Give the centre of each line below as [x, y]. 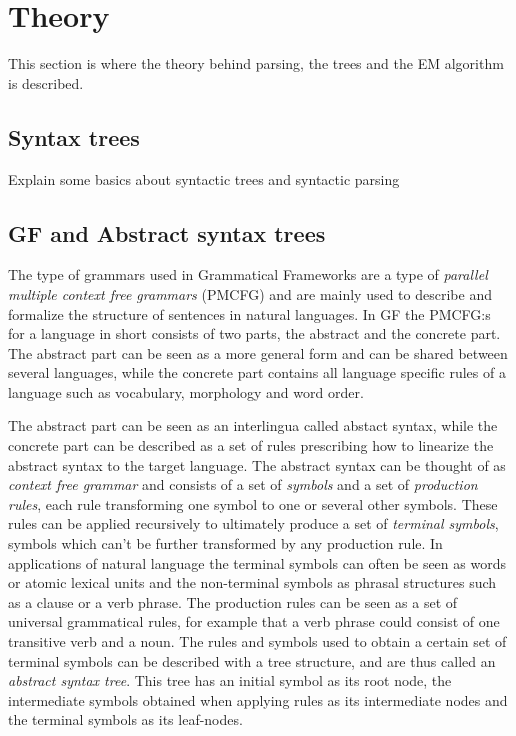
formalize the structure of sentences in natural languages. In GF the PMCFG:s [249, 313]
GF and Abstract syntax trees [167, 232]
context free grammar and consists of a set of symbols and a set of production [243, 484]
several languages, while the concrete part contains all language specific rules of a [257, 372]
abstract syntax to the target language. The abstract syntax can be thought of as [257, 464]
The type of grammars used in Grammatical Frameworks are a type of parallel [248, 274]
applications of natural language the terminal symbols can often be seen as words [257, 562]
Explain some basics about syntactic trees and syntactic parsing [204, 178]
